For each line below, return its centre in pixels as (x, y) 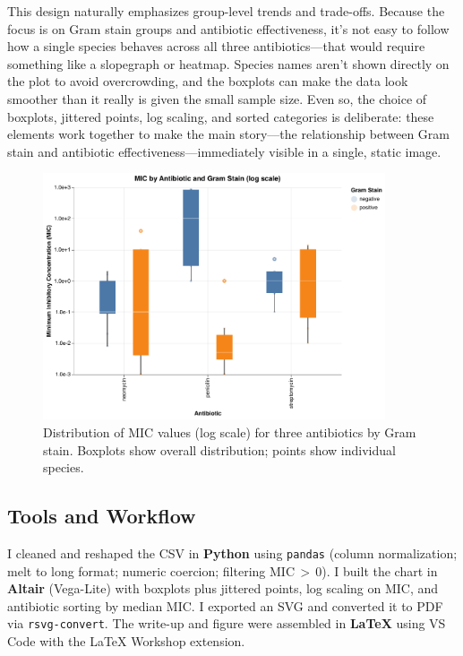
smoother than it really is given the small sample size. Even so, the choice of (217, 98)
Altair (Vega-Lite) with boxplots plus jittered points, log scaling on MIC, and (223, 588)
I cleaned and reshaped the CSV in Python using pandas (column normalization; (232, 553)
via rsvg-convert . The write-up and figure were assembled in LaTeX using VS (227, 623)
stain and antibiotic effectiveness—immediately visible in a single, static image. (224, 151)
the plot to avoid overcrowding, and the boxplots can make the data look (208, 81)
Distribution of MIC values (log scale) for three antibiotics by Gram (230, 432)
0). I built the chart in (377, 570)
